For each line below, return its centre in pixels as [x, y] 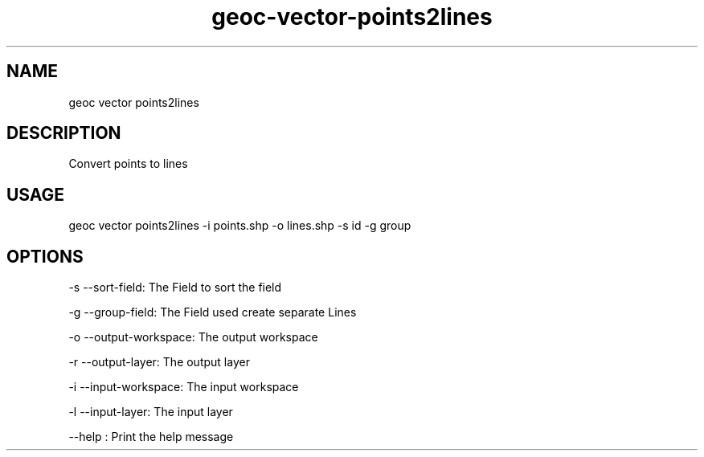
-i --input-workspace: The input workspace [184, 387]
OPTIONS [45, 256]
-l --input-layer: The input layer [151, 412]
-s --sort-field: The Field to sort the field [175, 288]
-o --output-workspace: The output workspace [193, 337]
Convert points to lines [128, 164]
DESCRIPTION [64, 133]
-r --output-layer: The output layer [159, 362]
